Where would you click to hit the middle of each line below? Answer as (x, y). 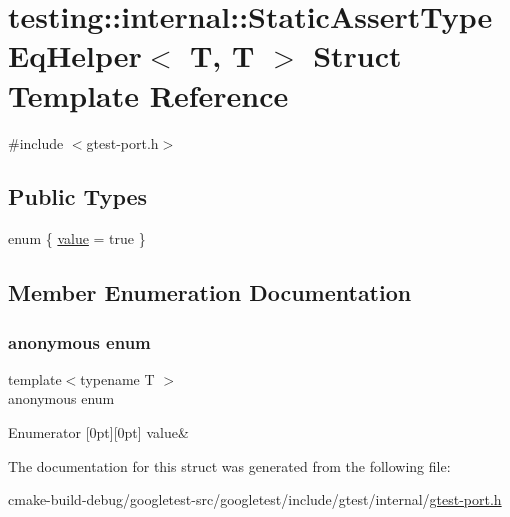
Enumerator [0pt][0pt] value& (98, 432)
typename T (117, 378)
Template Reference (148, 94)
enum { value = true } (77, 238)
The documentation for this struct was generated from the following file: (229, 465)
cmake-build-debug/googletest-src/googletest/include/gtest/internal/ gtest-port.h (255, 499)
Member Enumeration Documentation (210, 292)
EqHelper (75, 55)
